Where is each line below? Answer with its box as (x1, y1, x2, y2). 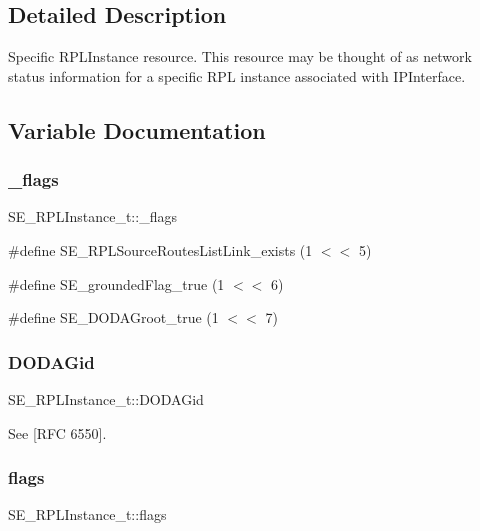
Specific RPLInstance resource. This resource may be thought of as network (8, 46, 472, 67)
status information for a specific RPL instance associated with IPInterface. (8, 65, 466, 86)
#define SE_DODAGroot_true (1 (8, 307, 219, 328)
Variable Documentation (8, 114, 266, 145)
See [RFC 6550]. (8, 422, 107, 443)
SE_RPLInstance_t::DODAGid (8, 388, 204, 409)
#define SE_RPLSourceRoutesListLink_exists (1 (8, 239, 313, 260)
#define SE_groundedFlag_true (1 (8, 273, 225, 294)
